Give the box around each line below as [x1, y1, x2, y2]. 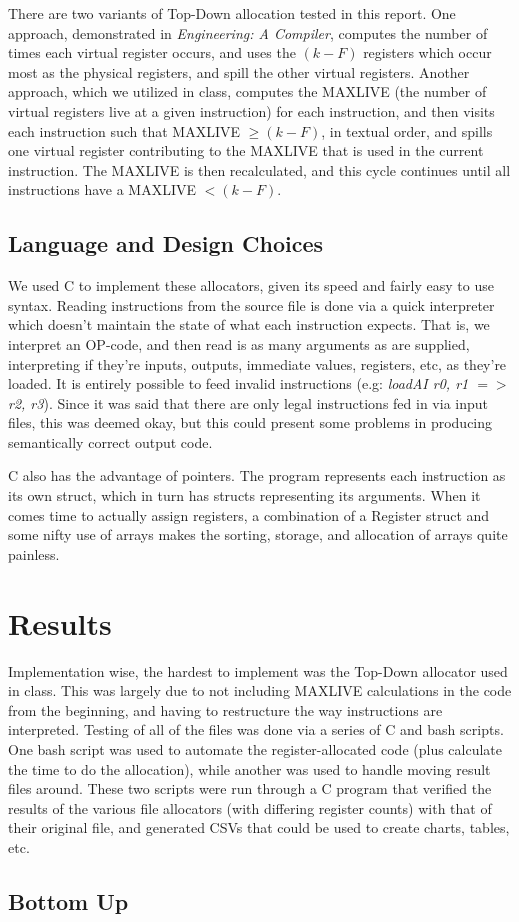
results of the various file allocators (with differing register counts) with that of [8, 797, 492, 818]
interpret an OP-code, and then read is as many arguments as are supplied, [8, 333, 470, 354]
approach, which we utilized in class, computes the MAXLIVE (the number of [8, 81, 487, 102]
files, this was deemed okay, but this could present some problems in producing [8, 412, 493, 433]
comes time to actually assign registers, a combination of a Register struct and [8, 504, 490, 525]
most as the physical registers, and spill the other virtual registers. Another [8, 61, 470, 82]
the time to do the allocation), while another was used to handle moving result [8, 758, 491, 779]
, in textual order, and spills [321, 120, 493, 141]
